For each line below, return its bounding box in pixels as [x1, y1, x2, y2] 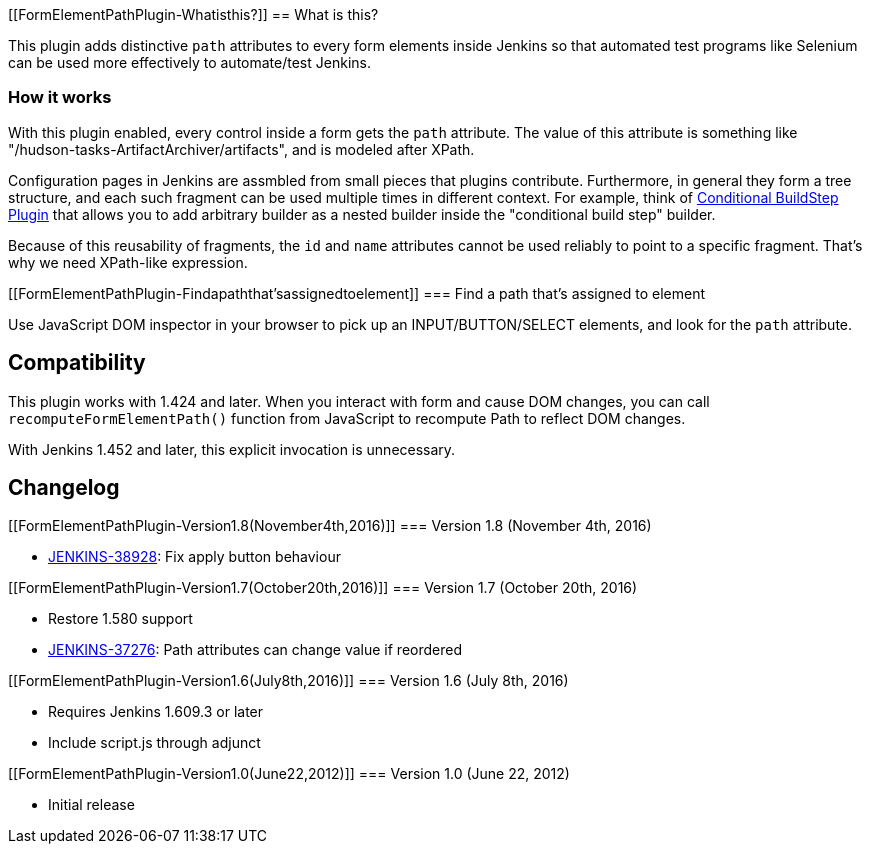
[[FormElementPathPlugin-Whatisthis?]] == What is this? [8, 6, 379, 23]
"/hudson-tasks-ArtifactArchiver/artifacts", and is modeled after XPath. [8, 140, 475, 158]
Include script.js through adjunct [48, 734, 261, 752]
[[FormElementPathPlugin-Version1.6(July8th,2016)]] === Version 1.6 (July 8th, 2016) [8, 672, 569, 690]
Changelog [8, 475, 120, 501]
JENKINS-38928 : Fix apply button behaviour [48, 548, 341, 566]
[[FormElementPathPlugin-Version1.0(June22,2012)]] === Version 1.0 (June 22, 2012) [8, 765, 570, 783]
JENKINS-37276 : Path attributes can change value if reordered [48, 641, 462, 659]
